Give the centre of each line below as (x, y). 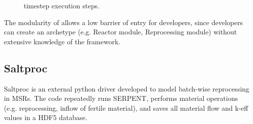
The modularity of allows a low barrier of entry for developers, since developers (124, 22)
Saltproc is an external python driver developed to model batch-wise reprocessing (127, 88)
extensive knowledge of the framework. (62, 41)
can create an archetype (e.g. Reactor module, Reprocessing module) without (121, 32)
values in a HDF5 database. (46, 117)
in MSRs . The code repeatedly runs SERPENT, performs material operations (121, 98)
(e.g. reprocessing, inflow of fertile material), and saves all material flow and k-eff (126, 108)
